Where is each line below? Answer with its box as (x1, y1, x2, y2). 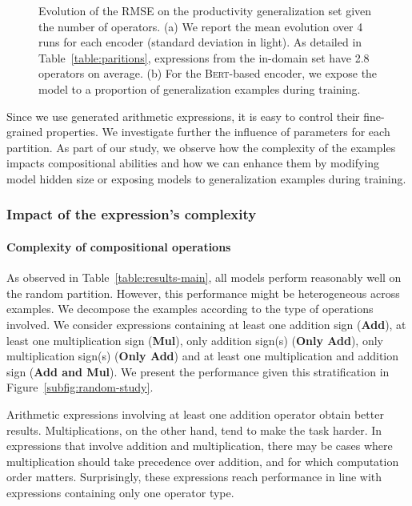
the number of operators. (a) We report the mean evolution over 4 (38, 18, 363, 34)
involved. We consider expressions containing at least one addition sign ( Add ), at (6, 315, 406, 332)
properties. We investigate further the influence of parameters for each (46, 123, 390, 140)
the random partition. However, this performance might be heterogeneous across (6, 284, 400, 301)
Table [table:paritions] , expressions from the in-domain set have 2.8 (38, 49, 370, 66)
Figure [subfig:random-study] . (6, 379, 154, 396)
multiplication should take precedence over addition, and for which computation (6, 452, 399, 469)
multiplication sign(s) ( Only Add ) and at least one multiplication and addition (6, 347, 399, 364)
